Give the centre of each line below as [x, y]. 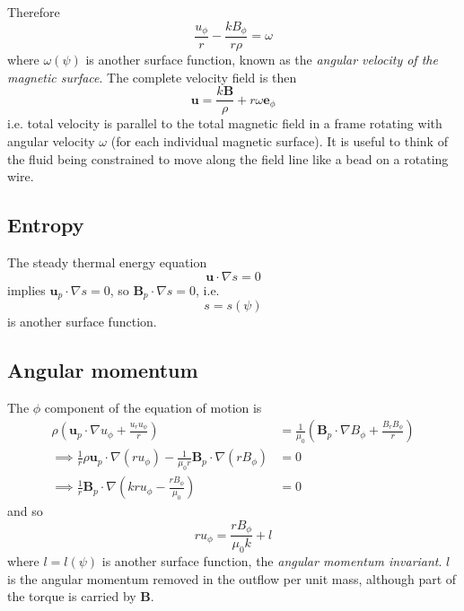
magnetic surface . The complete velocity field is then [152, 77]
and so [25, 511]
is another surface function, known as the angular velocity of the [262, 60]
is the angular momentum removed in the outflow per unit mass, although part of [232, 578]
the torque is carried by [72, 596]
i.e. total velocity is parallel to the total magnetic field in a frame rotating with [225, 123]
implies [26, 289]
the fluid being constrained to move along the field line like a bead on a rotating [228, 158]
